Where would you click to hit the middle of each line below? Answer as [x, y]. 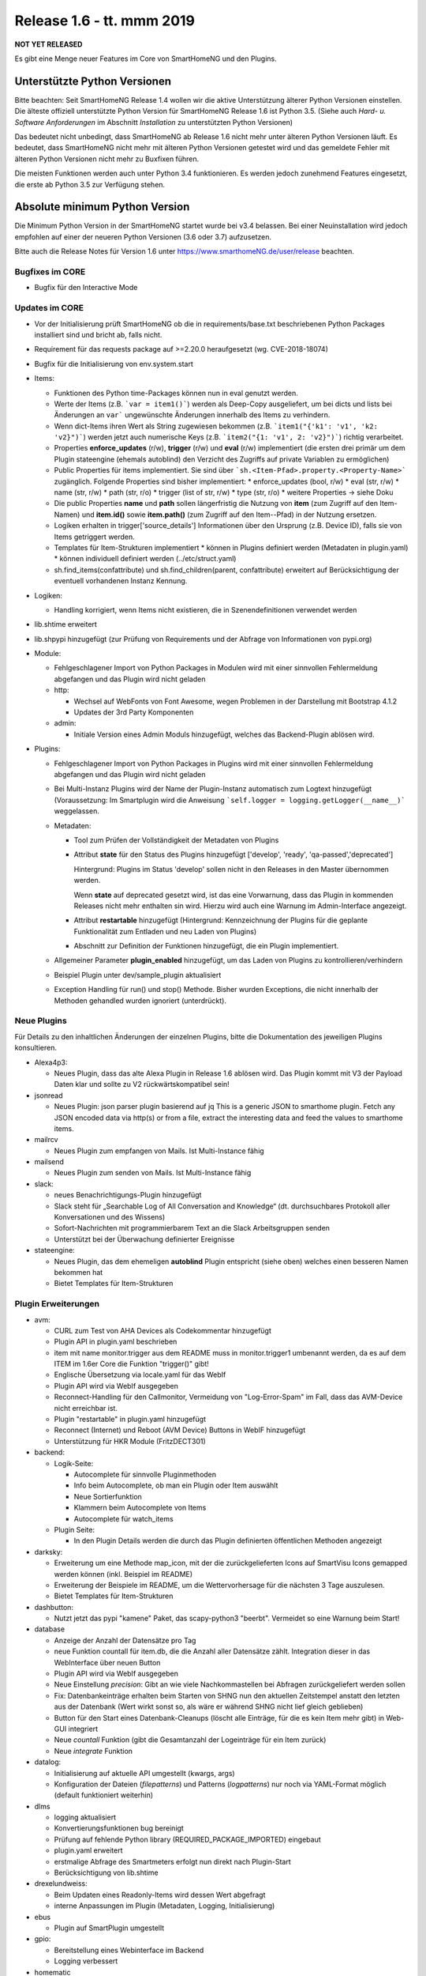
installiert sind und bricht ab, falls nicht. [98, 334]
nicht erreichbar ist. [86, 1408]
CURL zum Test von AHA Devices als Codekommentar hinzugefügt [163, 1330]
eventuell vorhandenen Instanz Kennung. [121, 581]
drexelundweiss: [61, 1884]
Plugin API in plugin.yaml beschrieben [116, 1342]
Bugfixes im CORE [50, 272]
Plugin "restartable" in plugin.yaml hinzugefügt [130, 1420]
